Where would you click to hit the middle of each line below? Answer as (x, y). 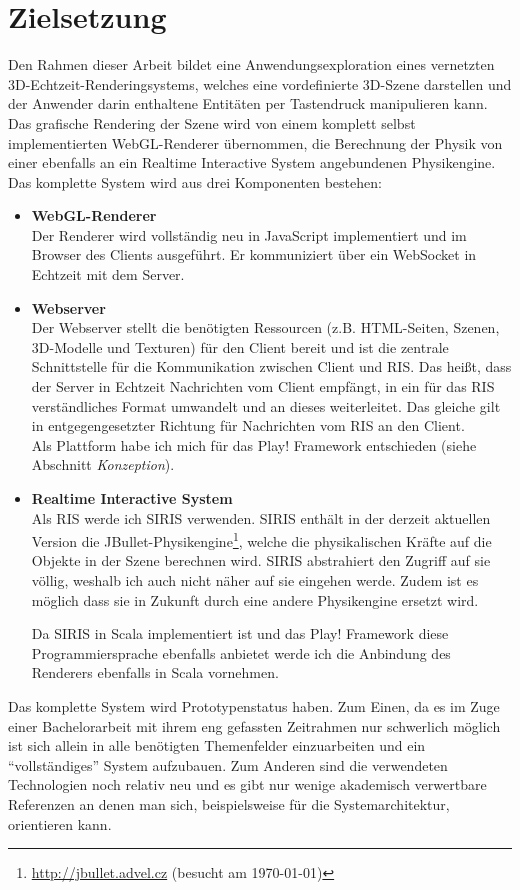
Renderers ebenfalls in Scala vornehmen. (155, 672)
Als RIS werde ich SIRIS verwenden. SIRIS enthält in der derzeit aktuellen (261, 517)
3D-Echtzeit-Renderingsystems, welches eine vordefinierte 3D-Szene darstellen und (260, 83)
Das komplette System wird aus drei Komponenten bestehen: (195, 181)
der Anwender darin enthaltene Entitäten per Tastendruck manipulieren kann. (248, 103)
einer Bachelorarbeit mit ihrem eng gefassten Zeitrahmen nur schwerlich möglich (254, 725)
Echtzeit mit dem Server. (108, 274)
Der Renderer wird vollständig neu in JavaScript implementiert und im (249, 234)
